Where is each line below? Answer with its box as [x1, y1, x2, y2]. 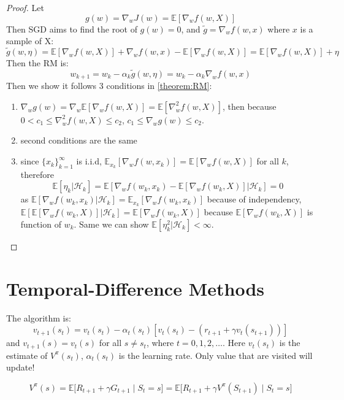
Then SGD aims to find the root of [6, 22, 137, 35]
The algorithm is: [6, 311, 71, 324]
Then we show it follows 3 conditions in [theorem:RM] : [6, 79, 212, 92]
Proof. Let [6, 1, 44, 13]
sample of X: [6, 34, 54, 47]
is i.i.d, [76, 155, 102, 167]
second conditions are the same [20, 134, 137, 147]
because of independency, [207, 193, 302, 206]
